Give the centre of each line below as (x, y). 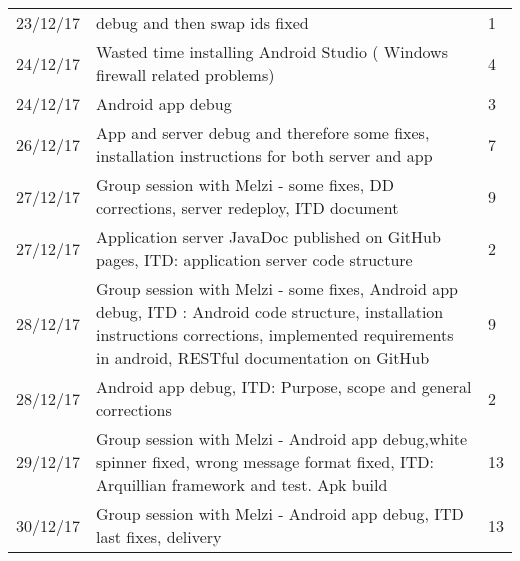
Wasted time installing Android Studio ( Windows (272, 51)
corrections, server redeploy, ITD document (247, 207)
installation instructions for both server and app (264, 155)
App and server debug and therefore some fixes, (263, 132)
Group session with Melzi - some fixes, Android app (277, 288)
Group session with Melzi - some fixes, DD (245, 184)
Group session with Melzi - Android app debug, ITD (280, 513)
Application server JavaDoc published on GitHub (268, 236)
